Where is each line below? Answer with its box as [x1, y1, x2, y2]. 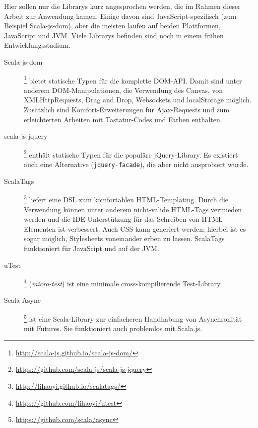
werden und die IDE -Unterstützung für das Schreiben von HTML [24, 214, 223, 224]
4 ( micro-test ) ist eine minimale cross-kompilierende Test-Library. [24, 277, 222, 288]
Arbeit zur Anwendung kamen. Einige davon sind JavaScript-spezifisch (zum [4, 10, 237, 21]
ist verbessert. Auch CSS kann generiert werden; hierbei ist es [58, 223, 246, 234]
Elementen [24, 223, 56, 234]
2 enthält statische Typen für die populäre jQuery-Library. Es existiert [24, 148, 238, 160]
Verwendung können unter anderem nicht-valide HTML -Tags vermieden [24, 204, 242, 214]
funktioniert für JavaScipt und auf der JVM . [24, 243, 159, 253]
